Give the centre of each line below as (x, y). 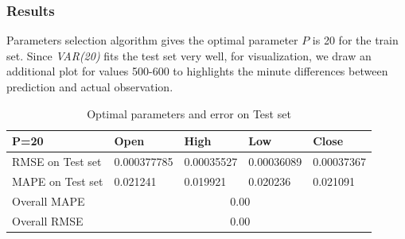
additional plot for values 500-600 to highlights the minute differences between (197, 71)
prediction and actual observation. (90, 87)
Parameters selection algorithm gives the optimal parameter (152, 40)
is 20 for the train (355, 40)
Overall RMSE (48, 220)
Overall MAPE (49, 200)
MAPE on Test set (58, 181)
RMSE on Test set (57, 162)
